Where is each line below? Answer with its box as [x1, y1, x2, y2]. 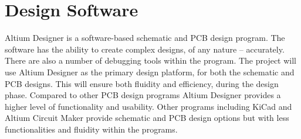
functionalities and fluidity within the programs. [5, 123, 178, 135]
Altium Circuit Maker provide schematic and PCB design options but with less [5, 112, 289, 124]
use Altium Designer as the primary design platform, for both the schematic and [5, 65, 295, 78]
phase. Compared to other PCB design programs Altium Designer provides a [5, 89, 281, 101]
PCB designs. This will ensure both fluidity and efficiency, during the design [5, 77, 279, 89]
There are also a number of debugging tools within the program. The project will [5, 54, 297, 67]
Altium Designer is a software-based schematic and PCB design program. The [5, 32, 285, 44]
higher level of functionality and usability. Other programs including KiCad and [5, 100, 292, 112]
